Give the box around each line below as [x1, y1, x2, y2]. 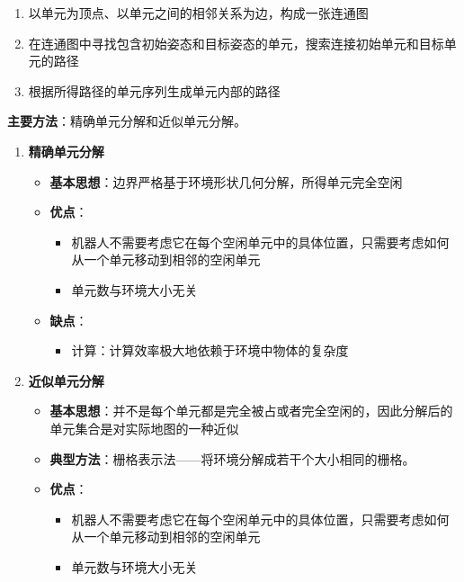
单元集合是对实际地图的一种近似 [49, 418, 239, 437]
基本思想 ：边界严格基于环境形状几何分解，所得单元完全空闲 [49, 172, 403, 191]
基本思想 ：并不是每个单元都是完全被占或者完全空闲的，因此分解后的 [49, 401, 453, 420]
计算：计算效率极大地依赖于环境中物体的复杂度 [71, 341, 349, 360]
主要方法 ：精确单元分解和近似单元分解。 [7, 112, 246, 130]
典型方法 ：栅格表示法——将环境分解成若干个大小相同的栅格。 [49, 449, 415, 468]
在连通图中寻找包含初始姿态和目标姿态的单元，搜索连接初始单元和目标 [28, 33, 444, 52]
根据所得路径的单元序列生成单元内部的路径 [28, 81, 281, 100]
